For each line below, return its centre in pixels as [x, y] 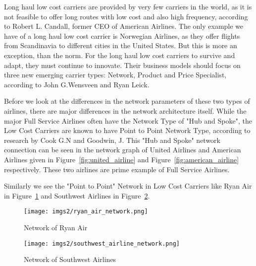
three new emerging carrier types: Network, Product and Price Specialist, [115, 75]
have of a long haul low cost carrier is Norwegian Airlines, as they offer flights [122, 35]
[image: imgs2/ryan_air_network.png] [86, 212]
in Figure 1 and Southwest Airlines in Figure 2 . [77, 195]
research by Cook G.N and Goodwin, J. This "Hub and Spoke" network [112, 140]
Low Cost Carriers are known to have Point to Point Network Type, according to [127, 130]
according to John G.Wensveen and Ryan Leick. [77, 84]
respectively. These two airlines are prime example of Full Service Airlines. [117, 169]
